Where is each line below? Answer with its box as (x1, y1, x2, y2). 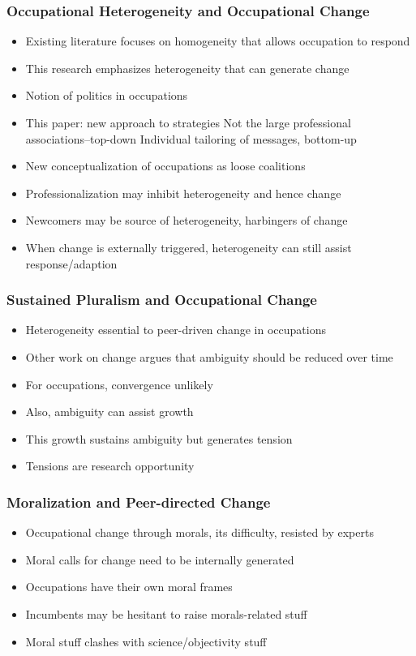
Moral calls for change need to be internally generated (25, 551, 294, 568)
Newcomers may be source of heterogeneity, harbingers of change (25, 212, 348, 229)
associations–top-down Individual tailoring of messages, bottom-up (25, 130, 357, 147)
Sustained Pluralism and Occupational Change (6, 289, 317, 310)
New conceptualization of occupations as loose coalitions (25, 157, 306, 174)
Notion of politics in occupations (25, 87, 188, 104)
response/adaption (25, 255, 118, 272)
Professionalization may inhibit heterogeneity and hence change (25, 184, 341, 201)
